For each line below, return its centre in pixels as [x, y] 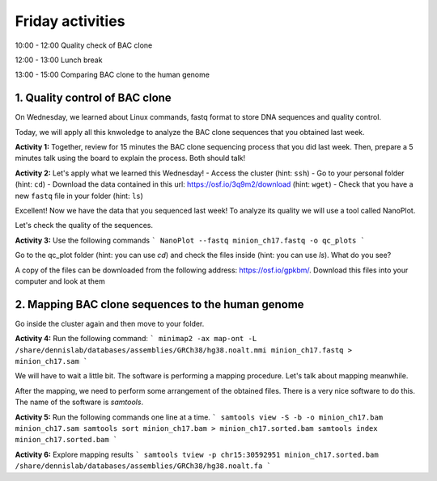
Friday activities [70, 21]
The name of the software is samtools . [79, 402]
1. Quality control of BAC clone [93, 98]
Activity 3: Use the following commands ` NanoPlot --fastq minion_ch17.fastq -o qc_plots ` [190, 240]
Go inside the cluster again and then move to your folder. [110, 323]
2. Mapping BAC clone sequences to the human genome [159, 304]
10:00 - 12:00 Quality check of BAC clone [84, 45]
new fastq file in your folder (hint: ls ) [79, 196]
